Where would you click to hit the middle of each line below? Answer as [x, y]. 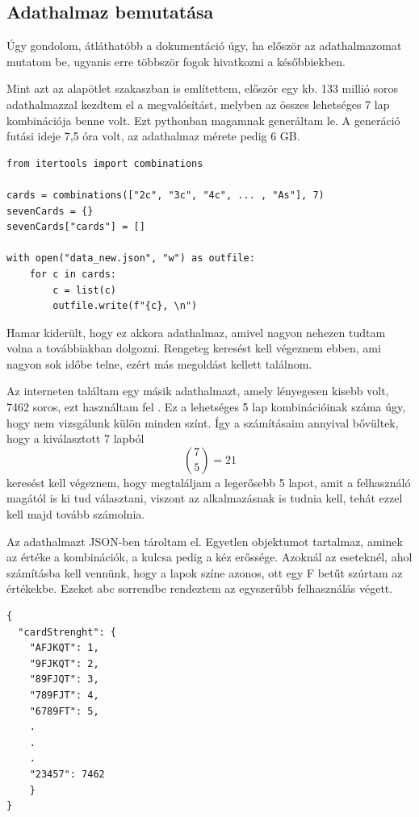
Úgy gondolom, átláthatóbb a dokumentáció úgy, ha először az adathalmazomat [204, 46]
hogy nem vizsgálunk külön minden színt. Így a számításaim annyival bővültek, [203, 422]
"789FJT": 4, [64, 695]
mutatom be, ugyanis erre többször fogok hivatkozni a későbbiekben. [176, 61]
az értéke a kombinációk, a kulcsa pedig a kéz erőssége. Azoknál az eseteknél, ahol [209, 557]
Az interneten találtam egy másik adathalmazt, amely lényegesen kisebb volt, [198, 391]
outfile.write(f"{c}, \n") [125, 306]
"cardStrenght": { [67, 632]
